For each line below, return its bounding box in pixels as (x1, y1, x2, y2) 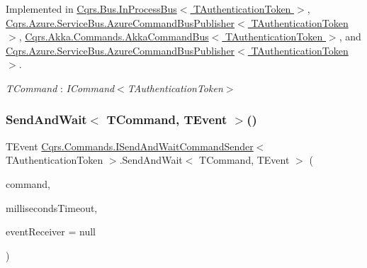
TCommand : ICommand (6, 80, 115, 95)
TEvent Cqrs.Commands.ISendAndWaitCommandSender (6, 138, 254, 153)
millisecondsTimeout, (6, 200, 98, 215)
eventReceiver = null (6, 224, 96, 239)
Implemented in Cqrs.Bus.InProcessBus (6, 1, 177, 16)
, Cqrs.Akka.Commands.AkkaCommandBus (18, 29, 209, 44)
